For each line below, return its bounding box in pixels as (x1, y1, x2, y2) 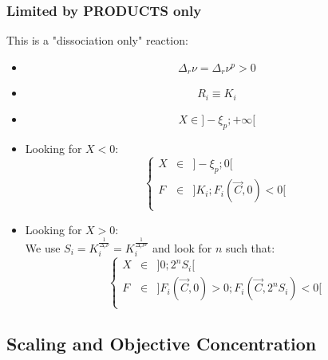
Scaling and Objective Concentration (6, 331, 317, 355)
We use (25, 239, 61, 256)
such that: (226, 239, 275, 256)
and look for (152, 239, 212, 256)
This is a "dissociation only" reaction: (6, 32, 188, 49)
